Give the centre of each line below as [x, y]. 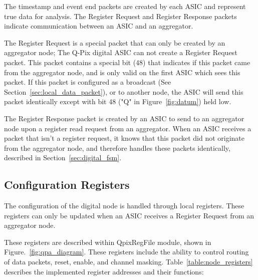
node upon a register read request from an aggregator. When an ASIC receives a [128, 128]
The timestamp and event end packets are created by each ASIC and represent [125, 6]
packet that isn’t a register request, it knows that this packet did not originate [124, 138]
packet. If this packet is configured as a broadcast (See [88, 82]
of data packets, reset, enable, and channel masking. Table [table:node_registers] [128, 262]
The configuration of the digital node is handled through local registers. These [124, 206]
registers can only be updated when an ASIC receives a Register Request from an [129, 215]
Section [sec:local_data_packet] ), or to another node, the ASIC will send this [124, 91]
